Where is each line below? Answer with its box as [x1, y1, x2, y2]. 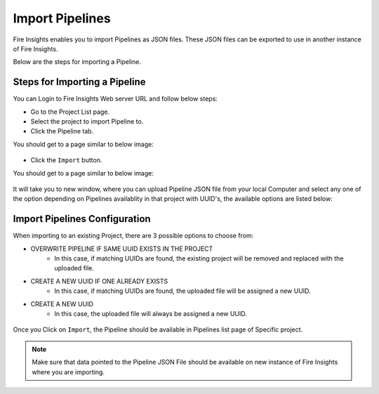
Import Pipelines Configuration [13, 213, 151, 225]
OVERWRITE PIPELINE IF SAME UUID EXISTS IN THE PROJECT [30, 244, 213, 253]
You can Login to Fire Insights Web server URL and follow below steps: [13, 95, 218, 103]
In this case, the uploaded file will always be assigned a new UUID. [54, 310, 247, 317]
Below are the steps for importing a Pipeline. [13, 58, 142, 66]
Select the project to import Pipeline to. [30, 117, 144, 126]
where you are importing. [32, 367, 105, 376]
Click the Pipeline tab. [30, 127, 94, 136]
